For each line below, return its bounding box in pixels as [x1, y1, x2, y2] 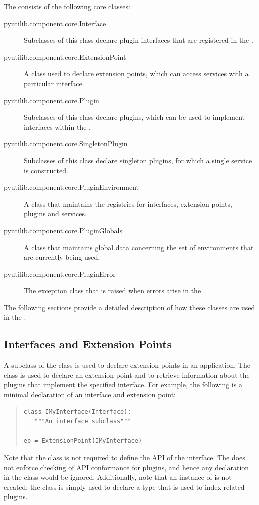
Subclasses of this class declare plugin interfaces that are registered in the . [24, 35, 253, 45]
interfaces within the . [24, 121, 91, 132]
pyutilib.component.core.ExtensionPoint [4, 51, 126, 62]
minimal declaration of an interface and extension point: [4, 389, 176, 400]
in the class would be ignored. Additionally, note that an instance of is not [4, 472, 232, 482]
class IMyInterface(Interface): [23, 408, 131, 415]
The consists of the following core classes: [4, 1, 130, 11]
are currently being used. [24, 252, 100, 262]
